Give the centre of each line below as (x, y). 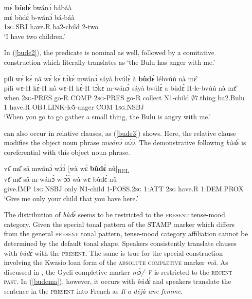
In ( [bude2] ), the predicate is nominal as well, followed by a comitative (109, 52)
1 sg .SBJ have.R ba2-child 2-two (51, 27)
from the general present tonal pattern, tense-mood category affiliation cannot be (126, 234)
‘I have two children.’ (35, 36)
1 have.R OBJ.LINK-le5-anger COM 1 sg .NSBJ (74, 107)
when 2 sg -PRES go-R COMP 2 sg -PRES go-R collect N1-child (97, 97)
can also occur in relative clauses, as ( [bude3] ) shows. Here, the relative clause (120, 133)
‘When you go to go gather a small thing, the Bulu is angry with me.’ (108, 116)
